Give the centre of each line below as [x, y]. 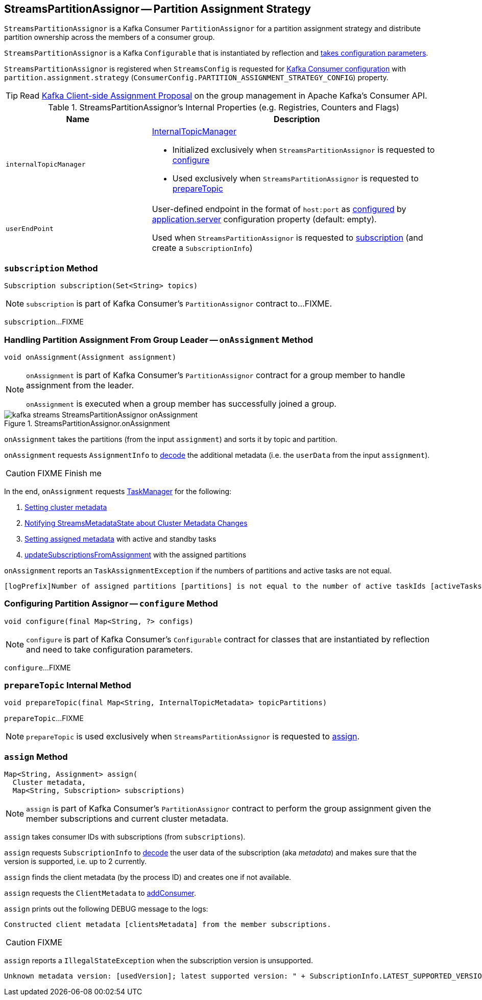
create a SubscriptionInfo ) [202, 248]
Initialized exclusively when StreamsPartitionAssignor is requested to [304, 150]
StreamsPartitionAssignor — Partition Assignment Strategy [158, 9]
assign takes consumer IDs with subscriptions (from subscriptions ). [125, 837]
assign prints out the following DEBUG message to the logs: [106, 909]
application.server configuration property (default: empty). [264, 219]
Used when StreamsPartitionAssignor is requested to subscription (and [287, 238]
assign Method [36, 757]
